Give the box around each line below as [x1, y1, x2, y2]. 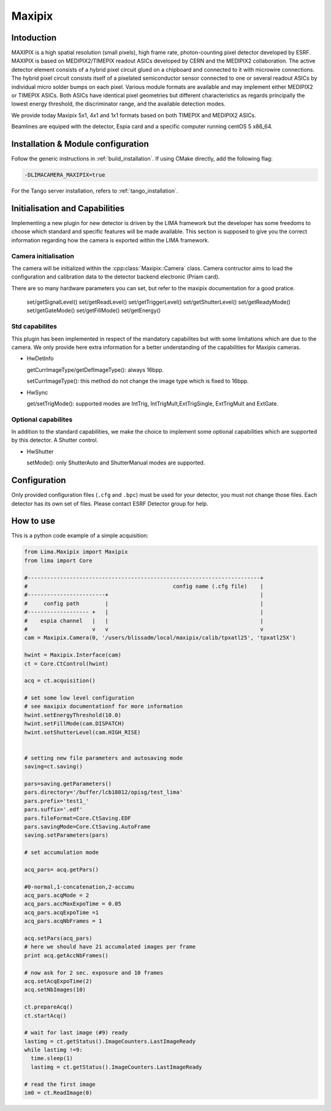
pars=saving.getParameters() [24, 780, 112, 787]
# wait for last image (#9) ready [24, 1029, 128, 1036]
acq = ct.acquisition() [24, 677, 96, 684]
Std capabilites [11, 322, 58, 331]
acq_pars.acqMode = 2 [24, 892, 89, 899]
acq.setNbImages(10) [24, 986, 86, 993]
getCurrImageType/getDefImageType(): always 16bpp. [26, 366, 164, 374]
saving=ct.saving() [24, 763, 83, 770]
